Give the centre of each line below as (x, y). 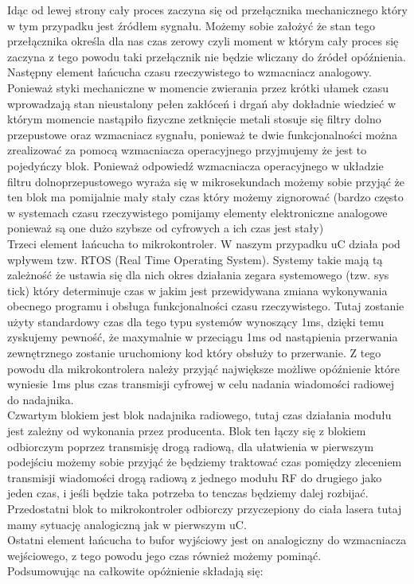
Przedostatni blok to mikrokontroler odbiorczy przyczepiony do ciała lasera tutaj (205, 508)
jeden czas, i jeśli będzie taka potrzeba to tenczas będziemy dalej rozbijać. (188, 493)
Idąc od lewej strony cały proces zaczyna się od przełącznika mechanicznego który (207, 10)
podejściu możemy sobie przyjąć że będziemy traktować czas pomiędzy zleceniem (205, 462)
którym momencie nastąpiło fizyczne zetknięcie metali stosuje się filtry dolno (194, 119)
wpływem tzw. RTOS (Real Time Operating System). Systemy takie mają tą (195, 259)
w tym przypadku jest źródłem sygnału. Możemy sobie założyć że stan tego (191, 25)
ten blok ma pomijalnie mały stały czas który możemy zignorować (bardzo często (205, 197)
